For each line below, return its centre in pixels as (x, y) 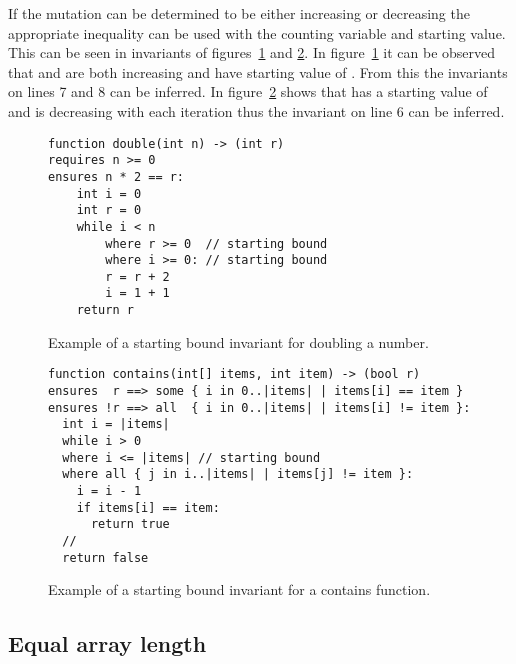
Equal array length (107, 643)
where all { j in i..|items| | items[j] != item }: (238, 474)
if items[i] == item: (148, 507)
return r (105, 310)
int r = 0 (109, 210)
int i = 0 (109, 193)
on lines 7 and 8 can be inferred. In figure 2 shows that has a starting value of (248, 91)
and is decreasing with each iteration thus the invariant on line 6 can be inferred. (256, 110)
